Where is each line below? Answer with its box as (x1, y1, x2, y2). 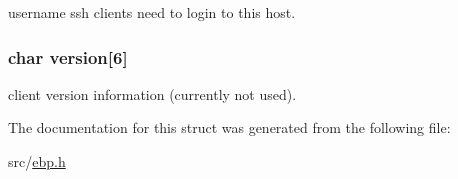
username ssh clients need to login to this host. (8, 2, 296, 22)
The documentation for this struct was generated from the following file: (8, 117, 451, 138)
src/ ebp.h (8, 151, 66, 171)
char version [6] (8, 44, 128, 69)
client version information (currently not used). (8, 83, 297, 104)
